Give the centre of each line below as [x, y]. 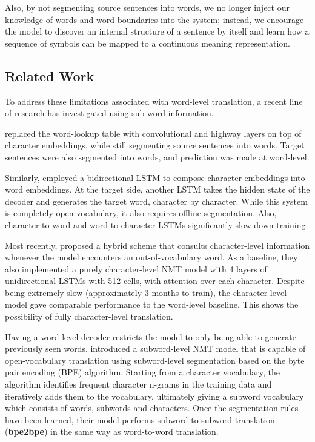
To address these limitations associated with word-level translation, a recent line [154, 101]
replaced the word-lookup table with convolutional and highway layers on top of [153, 133]
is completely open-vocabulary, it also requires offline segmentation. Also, [141, 213]
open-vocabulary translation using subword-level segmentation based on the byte [155, 360]
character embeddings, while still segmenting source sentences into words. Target [155, 145]
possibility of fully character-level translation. [89, 316]
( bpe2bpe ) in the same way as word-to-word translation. [112, 431]
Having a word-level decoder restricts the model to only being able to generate [151, 336]
